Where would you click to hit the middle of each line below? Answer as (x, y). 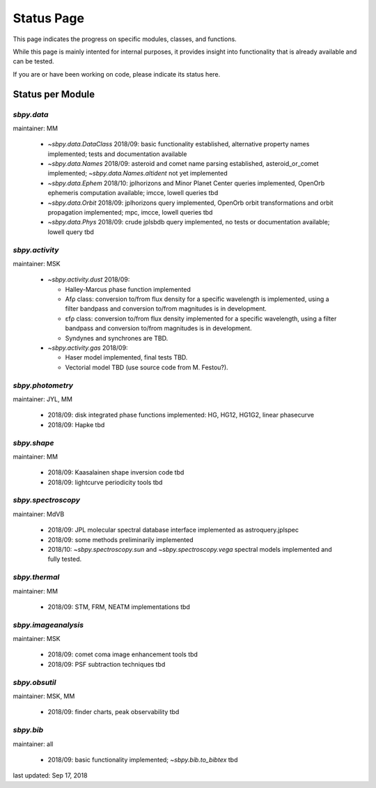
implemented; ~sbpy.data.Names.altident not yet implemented (138, 173)
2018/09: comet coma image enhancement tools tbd (123, 654)
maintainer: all (33, 744)
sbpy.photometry (43, 385)
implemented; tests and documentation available (117, 154)
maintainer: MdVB (39, 514)
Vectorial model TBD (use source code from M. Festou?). (147, 367)
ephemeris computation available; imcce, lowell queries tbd (133, 193)
